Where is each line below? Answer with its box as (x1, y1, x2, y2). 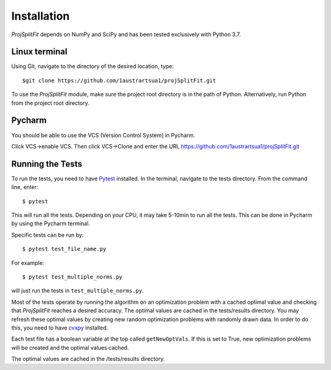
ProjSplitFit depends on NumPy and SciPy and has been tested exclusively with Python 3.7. (11, 31, 242, 38)
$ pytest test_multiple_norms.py (22, 273, 123, 280)
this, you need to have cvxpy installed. (11, 324, 108, 331)
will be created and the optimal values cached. (11, 344, 129, 351)
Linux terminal (11, 47, 67, 57)
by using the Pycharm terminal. (11, 220, 90, 227)
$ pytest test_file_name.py (22, 245, 107, 253)
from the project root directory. (11, 99, 89, 107)
